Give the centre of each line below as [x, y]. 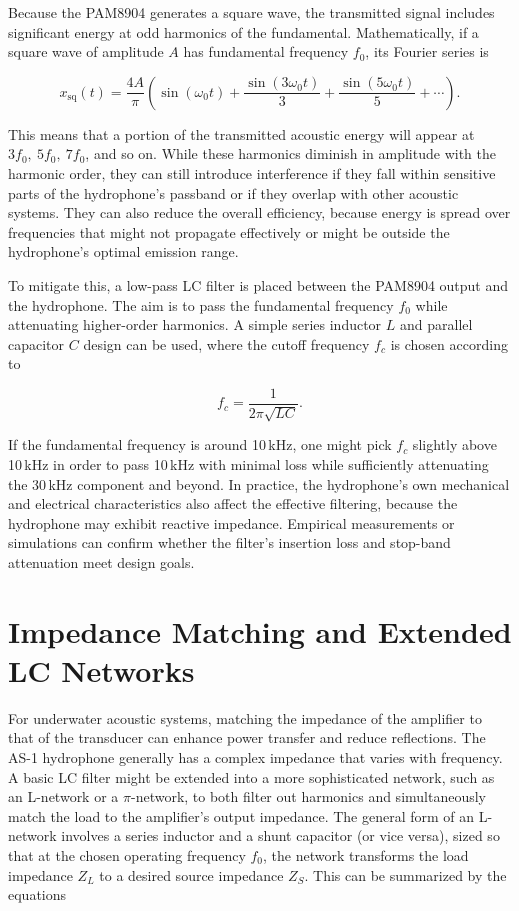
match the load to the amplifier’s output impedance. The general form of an [241, 815]
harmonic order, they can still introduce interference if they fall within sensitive [252, 172]
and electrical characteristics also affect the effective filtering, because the [233, 503]
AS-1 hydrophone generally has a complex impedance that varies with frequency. [255, 757]
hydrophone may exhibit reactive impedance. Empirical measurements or [231, 522]
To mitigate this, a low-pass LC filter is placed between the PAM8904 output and [258, 284]
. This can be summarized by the [405, 874]
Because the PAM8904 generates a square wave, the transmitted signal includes [251, 12]
